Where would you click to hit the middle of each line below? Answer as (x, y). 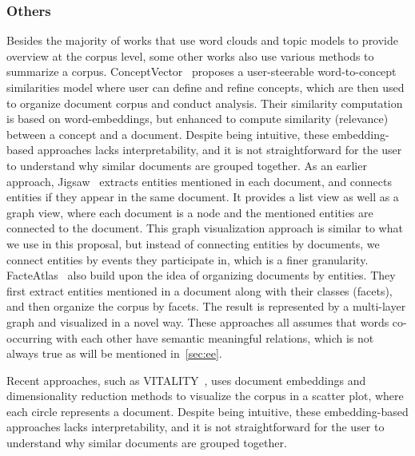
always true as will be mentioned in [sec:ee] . (114, 353)
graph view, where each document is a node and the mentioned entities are (190, 212)
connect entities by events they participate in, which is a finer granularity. (188, 259)
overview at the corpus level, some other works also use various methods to (190, 56)
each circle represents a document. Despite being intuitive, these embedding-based (207, 411)
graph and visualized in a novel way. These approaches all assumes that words (198, 321)
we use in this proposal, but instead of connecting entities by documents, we (193, 243)
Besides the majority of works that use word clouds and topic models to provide (203, 40)
